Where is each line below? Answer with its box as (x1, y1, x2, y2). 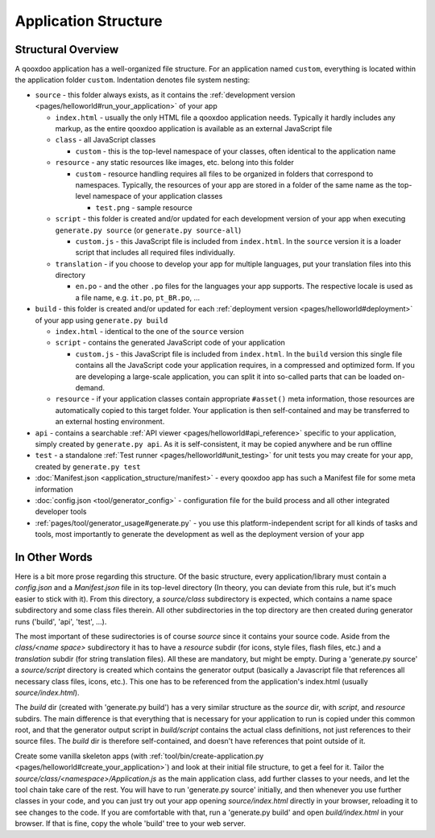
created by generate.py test (35, 461, 141, 471)
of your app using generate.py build (35, 315, 168, 325)
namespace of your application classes (93, 192, 223, 201)
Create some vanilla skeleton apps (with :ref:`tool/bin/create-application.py (14, 751, 264, 761)
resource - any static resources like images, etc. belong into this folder (55, 158, 294, 167)
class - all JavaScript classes (55, 135, 156, 145)
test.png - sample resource (95, 202, 193, 213)
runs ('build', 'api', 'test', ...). (14, 617, 107, 626)
